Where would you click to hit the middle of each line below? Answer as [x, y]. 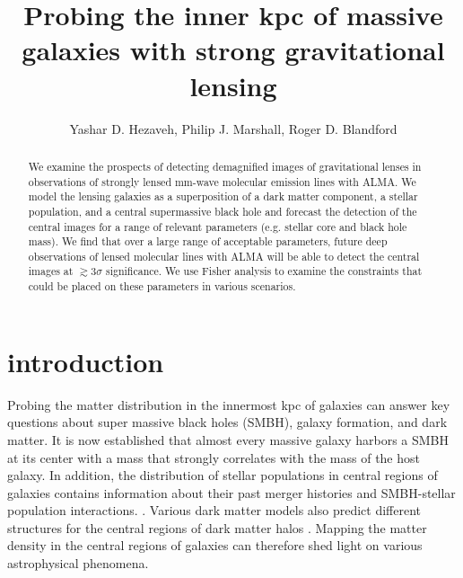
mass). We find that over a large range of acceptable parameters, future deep [208, 241]
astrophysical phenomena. [78, 563]
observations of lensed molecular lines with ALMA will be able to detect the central [224, 256]
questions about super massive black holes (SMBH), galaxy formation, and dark [227, 422]
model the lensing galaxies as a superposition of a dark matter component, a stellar [223, 196]
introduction [86, 361]
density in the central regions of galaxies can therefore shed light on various [215, 545]
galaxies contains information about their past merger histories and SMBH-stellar [231, 492]
